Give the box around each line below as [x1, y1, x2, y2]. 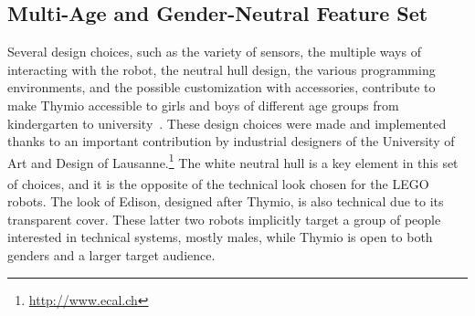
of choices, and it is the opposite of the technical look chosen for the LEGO [7, 174, 429, 193]
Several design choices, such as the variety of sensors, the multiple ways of [7, 42, 421, 61]
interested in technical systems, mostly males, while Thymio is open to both [7, 227, 433, 247]
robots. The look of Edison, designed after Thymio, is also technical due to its [7, 192, 444, 211]
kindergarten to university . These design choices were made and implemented [7, 113, 447, 132]
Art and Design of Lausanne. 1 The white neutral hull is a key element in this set [7, 150, 459, 172]
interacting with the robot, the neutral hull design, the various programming [7, 59, 436, 79]
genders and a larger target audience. [7, 246, 216, 265]
